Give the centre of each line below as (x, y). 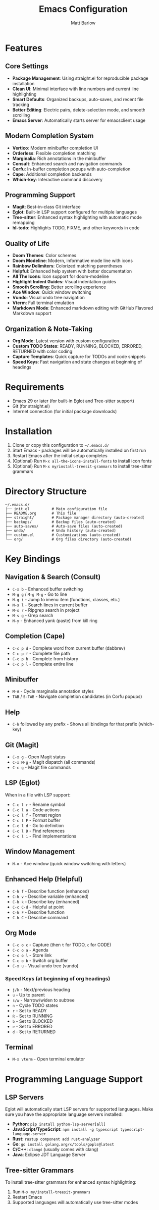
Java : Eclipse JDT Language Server (49, 1155)
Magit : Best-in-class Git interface (46, 207)
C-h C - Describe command (40, 917)
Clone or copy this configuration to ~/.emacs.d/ (61, 445)
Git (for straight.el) (31, 406)
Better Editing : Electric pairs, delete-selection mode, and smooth (79, 109)
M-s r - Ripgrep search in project (46, 610)
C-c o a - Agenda (30, 950)
